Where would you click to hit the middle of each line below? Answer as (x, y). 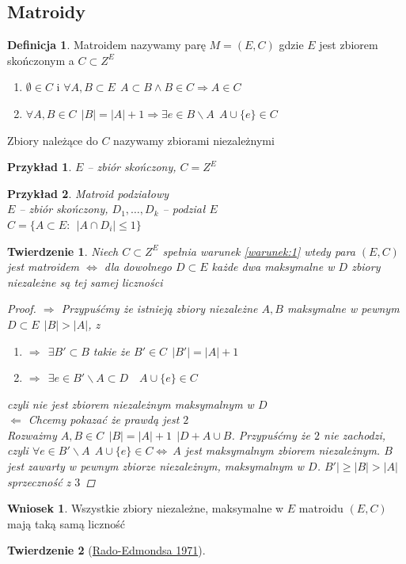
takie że (111, 351)
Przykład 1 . (40, 167)
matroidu (321, 508)
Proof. (22, 309)
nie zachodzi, (355, 434)
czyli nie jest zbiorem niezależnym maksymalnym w (131, 404)
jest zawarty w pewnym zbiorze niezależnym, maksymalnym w (156, 466)
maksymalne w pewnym (343, 309)
